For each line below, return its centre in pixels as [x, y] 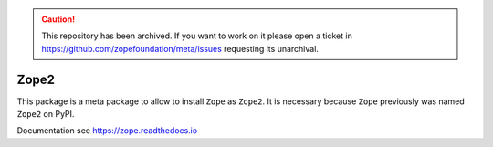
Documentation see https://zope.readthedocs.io [107, 131]
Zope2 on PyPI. [46, 114]
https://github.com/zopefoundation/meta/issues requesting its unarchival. [180, 48]
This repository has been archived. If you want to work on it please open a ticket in [197, 36]
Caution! [58, 19]
